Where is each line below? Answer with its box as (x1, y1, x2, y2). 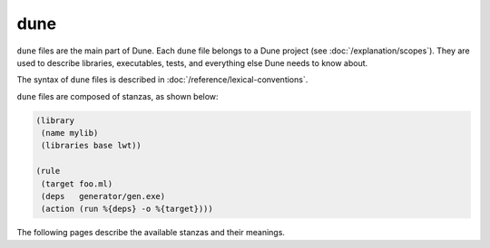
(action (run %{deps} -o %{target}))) (41, 204, 213, 215)
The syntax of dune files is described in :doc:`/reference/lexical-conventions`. (16, 74, 309, 85)
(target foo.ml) (41, 178, 113, 189)
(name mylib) (41, 128, 99, 138)
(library (35, 115, 75, 126)
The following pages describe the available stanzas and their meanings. (16, 227, 286, 238)
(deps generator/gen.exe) (41, 191, 166, 202)
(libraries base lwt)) (41, 140, 142, 151)
